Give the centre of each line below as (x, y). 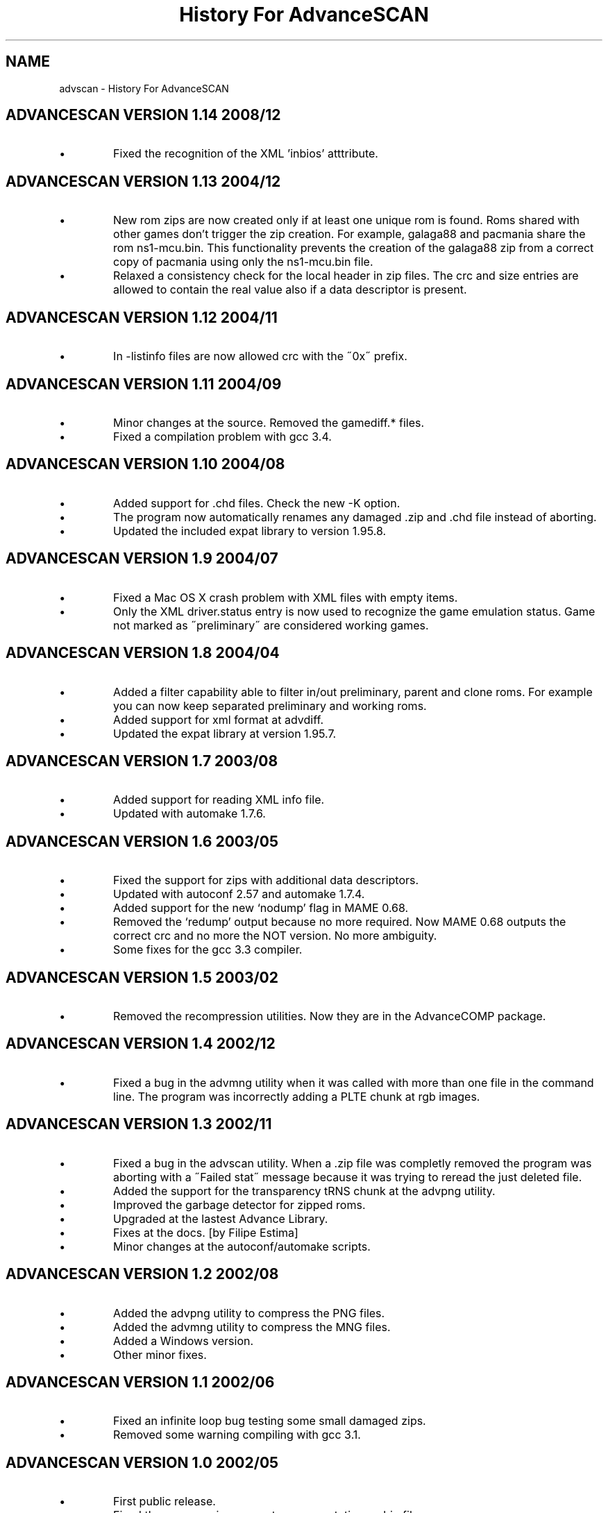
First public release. (164, 1502)
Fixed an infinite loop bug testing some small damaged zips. (270, 1421)
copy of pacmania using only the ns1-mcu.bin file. (243, 262)
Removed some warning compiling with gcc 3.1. (237, 1435)
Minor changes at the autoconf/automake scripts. (242, 1246)
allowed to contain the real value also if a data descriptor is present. (290, 290)
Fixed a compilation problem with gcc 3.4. (222, 436)
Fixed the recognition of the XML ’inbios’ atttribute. (246, 154)
